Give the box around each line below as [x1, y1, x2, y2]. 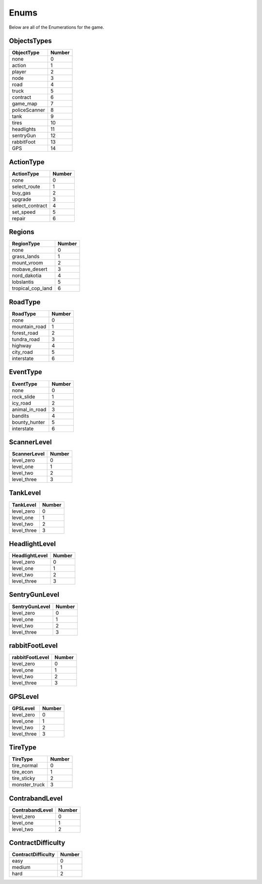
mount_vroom [12, 260, 43, 266]
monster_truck [12, 781, 45, 788]
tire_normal [12, 762, 38, 769]
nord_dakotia [12, 272, 42, 279]
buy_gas [12, 190, 31, 196]
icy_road [12, 399, 32, 406]
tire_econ [12, 768, 33, 775]
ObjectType [12, 49, 40, 56]
